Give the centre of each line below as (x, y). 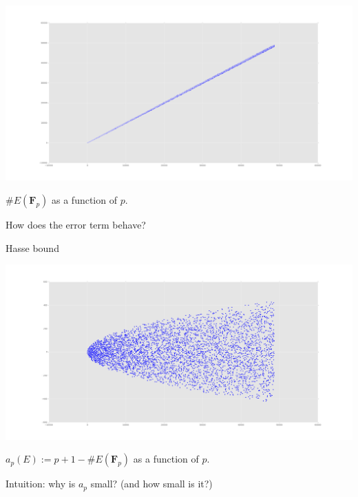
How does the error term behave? (76, 225)
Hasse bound (32, 247)
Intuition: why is (41, 484)
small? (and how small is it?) (151, 484)
